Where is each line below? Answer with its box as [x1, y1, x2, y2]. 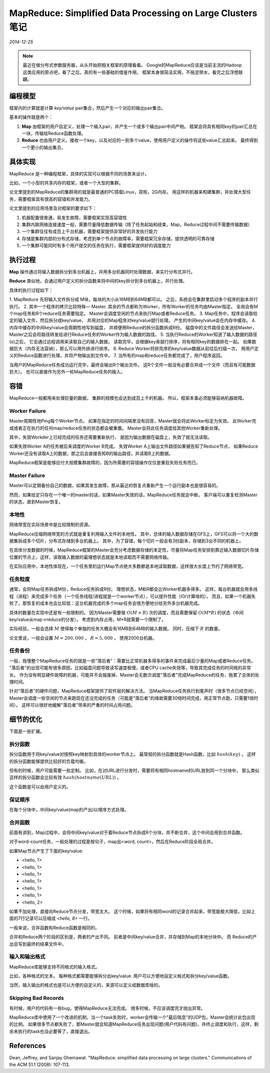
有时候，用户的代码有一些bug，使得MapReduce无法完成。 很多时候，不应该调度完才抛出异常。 [9, 1005, 205, 1011]
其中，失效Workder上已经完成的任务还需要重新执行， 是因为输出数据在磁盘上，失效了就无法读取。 [9, 434, 212, 440]
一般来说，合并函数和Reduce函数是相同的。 [9, 925, 99, 931]
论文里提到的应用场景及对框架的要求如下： [9, 205, 97, 211]
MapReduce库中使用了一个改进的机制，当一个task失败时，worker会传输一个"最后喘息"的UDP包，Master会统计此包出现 [9, 1014, 255, 1020]
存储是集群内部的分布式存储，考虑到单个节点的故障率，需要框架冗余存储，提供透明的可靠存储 [21, 236, 214, 242]
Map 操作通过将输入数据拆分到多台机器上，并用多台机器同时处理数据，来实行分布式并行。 [9, 269, 195, 275]
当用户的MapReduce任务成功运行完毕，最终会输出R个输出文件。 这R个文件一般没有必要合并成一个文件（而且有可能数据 [9, 361, 256, 368]
